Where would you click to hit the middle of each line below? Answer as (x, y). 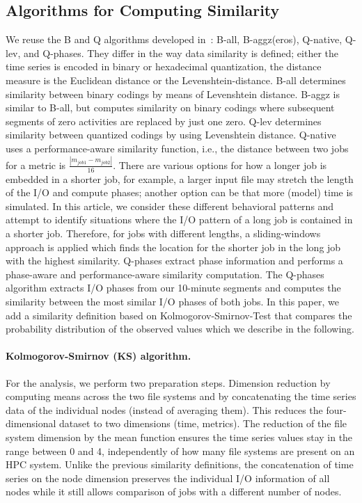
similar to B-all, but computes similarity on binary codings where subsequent (170, 107)
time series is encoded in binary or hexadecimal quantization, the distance (164, 66)
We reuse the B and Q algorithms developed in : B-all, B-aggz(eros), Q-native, (174, 39)
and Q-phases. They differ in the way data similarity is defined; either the (181, 53)
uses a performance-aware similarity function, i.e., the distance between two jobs (177, 148)
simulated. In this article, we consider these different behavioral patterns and (170, 206)
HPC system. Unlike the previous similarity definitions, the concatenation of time (180, 464)
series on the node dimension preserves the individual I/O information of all (168, 478)
